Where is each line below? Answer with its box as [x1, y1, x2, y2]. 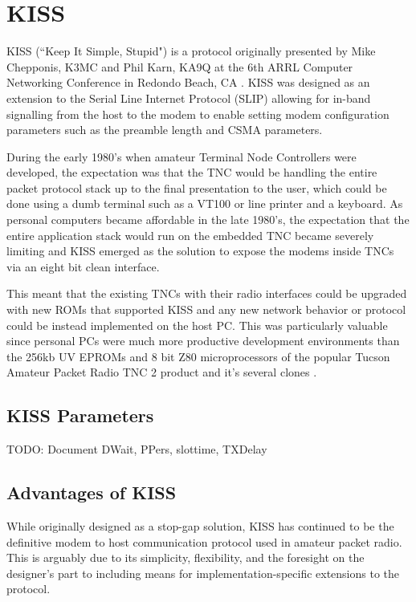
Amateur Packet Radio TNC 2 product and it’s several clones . [6, 364, 317, 380]
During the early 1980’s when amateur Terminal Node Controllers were [6, 148, 357, 165]
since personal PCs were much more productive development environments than [6, 332, 400, 349]
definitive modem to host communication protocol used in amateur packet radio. [6, 533, 402, 550]
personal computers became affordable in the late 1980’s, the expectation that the [6, 211, 410, 228]
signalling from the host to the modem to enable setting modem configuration [6, 105, 389, 122]
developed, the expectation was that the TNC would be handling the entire [6, 164, 377, 181]
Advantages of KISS [6, 480, 177, 505]
